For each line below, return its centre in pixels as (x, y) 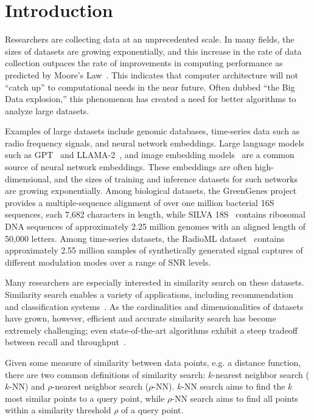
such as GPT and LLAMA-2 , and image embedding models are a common (150, 155)
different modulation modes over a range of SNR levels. (108, 262)
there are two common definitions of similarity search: (105, 374)
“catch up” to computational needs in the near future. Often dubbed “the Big (150, 87)
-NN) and (27, 386)
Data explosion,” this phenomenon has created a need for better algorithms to (151, 99)
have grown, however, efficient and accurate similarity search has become (141, 318)
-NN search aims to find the (233, 386)
